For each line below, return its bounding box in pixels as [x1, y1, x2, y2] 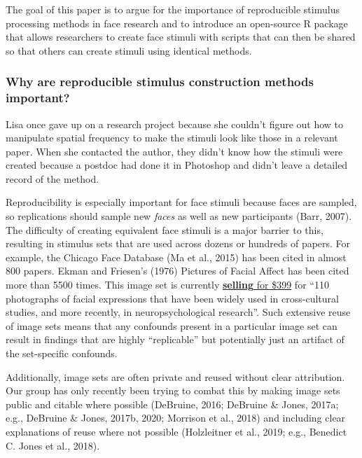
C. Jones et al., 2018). [6, 438, 100, 452]
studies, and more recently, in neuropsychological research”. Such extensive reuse [6, 305, 351, 319]
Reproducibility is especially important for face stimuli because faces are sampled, [6, 195, 357, 209]
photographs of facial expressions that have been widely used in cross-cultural [6, 291, 339, 305]
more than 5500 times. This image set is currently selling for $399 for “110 [6, 277, 329, 292]
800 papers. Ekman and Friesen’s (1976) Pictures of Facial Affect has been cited [6, 263, 349, 278]
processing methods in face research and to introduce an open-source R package [6, 15, 348, 30]
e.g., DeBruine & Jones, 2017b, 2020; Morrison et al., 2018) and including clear [6, 410, 346, 425]
